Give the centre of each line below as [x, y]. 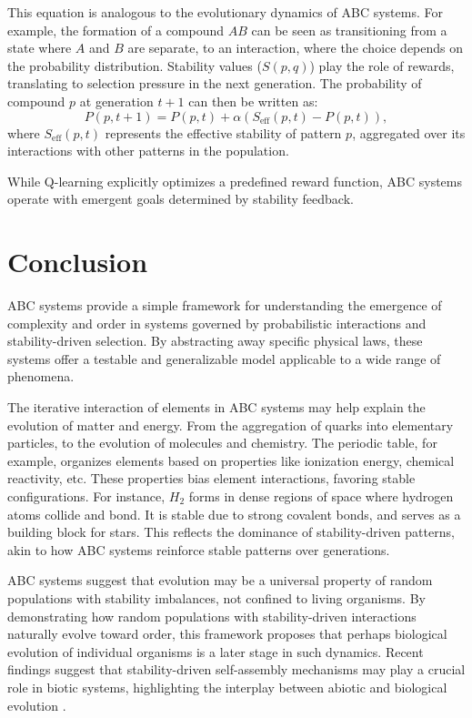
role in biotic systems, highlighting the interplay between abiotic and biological [227, 687]
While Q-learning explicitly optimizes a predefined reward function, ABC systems [235, 181]
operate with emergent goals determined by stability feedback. [181, 199]
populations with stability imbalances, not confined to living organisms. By [216, 597]
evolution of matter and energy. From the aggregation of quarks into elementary [231, 425]
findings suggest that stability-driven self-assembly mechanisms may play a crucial [236, 669]
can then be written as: [253, 101]
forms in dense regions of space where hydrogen [321, 496]
